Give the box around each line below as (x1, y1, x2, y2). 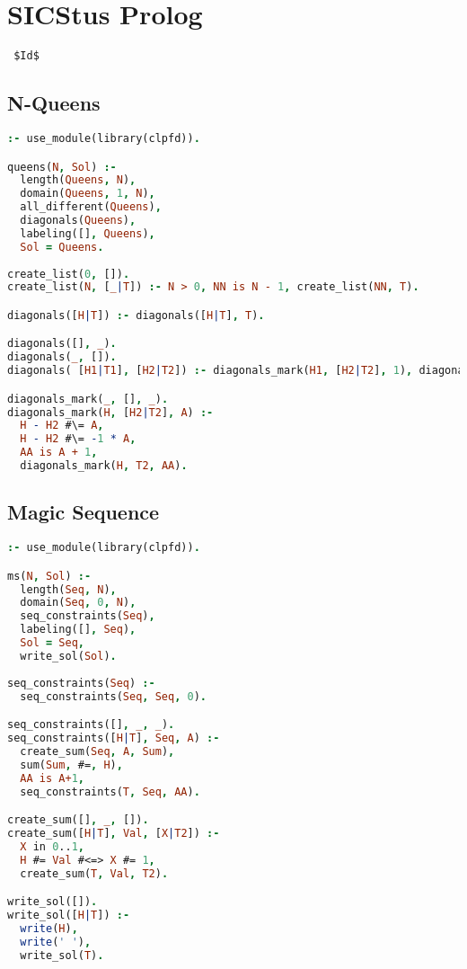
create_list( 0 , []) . (7, 267, 130, 280)
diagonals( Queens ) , (20, 214, 137, 227)
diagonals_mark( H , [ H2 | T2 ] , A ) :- (7, 405, 214, 419)
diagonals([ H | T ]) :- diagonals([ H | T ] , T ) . (7, 308, 265, 322)
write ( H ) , (20, 921, 78, 935)
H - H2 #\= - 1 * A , (20, 432, 137, 446)
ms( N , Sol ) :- (7, 569, 92, 582)
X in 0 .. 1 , (20, 840, 84, 853)
